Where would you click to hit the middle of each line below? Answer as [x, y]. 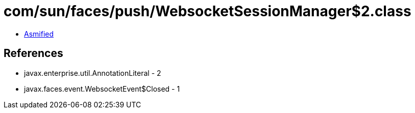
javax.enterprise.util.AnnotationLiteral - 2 [93, 73]
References [33, 53]
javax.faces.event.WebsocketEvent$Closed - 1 [102, 89]
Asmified [39, 34]
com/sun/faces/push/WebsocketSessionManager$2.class [207, 11]
